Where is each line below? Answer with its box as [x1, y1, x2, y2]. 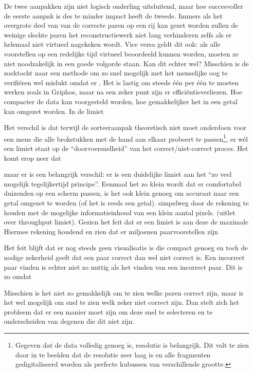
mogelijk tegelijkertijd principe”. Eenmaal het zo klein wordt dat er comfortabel [4, 178, 241, 188]
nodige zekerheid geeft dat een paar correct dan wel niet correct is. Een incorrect [4, 252, 245, 262]
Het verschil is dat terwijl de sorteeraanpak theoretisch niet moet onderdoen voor [4, 122, 247, 132]
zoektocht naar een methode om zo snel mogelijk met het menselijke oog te [4, 68, 228, 78]
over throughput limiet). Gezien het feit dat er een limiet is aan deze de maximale [4, 217, 249, 227]
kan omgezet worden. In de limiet [4, 106, 104, 116]
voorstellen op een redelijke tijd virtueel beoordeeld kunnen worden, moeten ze [4, 48, 239, 58]
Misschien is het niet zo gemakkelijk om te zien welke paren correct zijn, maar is [4, 287, 244, 298]
